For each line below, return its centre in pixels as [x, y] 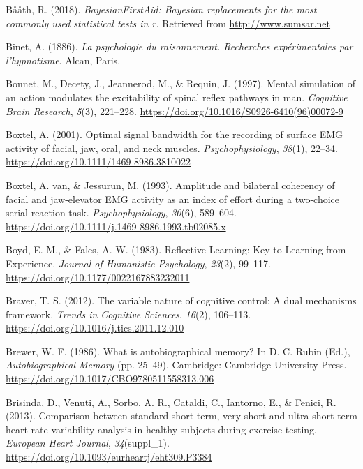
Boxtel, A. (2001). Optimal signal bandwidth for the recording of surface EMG [175, 134]
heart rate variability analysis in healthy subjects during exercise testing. [161, 429]
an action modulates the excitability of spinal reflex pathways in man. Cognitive [177, 97]
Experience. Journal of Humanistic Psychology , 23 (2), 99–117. [138, 263]
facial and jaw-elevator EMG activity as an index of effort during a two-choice [173, 199]
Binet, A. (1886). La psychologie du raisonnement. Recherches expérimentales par [179, 46]
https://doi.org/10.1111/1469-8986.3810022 [98, 162]
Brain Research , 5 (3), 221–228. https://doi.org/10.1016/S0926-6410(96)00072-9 [175, 111]
